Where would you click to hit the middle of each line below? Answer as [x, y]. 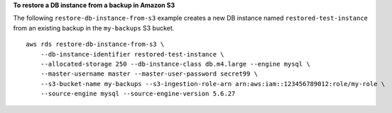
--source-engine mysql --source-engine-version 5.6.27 [138, 94]
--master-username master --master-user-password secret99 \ [149, 74]
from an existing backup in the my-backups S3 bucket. [94, 28]
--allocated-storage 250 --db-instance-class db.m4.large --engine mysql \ [175, 64]
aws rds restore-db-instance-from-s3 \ [95, 44]
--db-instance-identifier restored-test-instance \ [132, 54]
